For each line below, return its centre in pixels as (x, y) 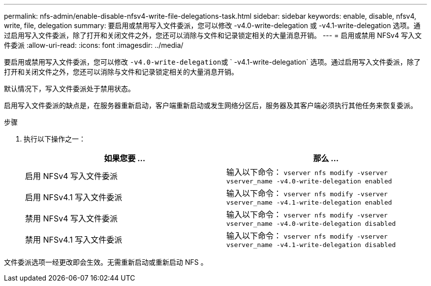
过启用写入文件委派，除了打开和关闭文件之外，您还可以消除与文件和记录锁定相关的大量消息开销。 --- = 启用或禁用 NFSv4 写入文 (213, 35)
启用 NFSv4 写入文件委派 (72, 176)
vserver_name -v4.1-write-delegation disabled (311, 245)
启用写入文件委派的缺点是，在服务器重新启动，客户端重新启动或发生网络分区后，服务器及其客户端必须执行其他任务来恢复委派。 (211, 105)
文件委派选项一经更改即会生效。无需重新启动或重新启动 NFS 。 (106, 262)
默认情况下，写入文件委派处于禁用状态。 (69, 89)
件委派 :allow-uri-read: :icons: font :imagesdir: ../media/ (94, 45)
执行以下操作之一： (55, 139)
